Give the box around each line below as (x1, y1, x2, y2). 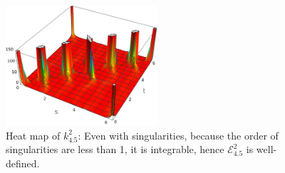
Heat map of (6, 127, 61, 142)
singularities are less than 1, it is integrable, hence (6, 142, 224, 157)
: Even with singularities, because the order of (78, 127, 279, 142)
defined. (6, 156, 40, 171)
